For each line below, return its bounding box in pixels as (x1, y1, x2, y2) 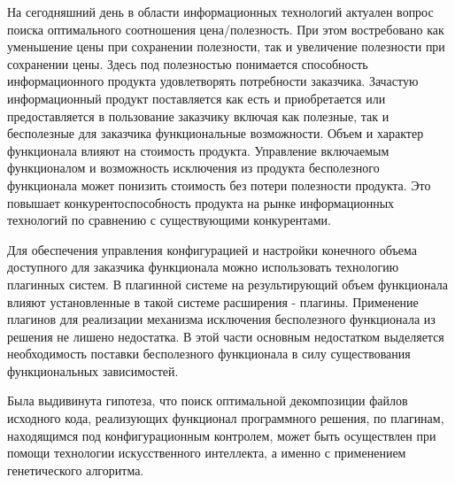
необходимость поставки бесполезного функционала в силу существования (7, 344, 411, 363)
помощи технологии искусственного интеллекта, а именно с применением (7, 443, 406, 462)
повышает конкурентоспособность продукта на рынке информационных (7, 193, 395, 212)
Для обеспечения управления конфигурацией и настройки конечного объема (7, 240, 417, 258)
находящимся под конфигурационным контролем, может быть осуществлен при (7, 426, 436, 444)
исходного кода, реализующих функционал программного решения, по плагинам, (7, 409, 444, 427)
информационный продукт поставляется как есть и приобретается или (7, 89, 386, 107)
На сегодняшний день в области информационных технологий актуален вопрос (7, 3, 434, 20)
